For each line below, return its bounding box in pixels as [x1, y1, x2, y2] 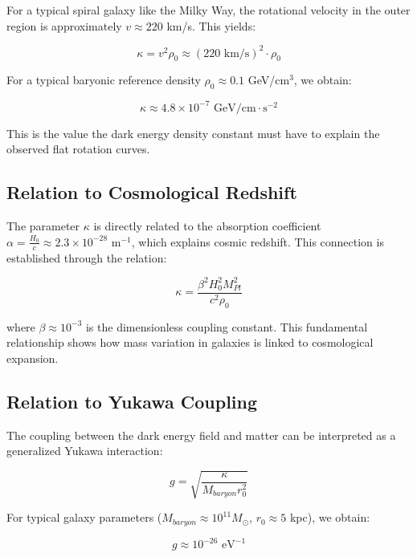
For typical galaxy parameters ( [6, 509, 162, 526]
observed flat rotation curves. [6, 140, 150, 157]
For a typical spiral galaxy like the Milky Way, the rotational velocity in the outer [6, 2, 411, 18]
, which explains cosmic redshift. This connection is [131, 233, 384, 250]
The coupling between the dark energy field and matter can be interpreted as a [6, 426, 396, 443]
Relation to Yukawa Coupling [6, 388, 258, 413]
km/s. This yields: [166, 17, 256, 34]
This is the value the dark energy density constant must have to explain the [6, 124, 380, 141]
